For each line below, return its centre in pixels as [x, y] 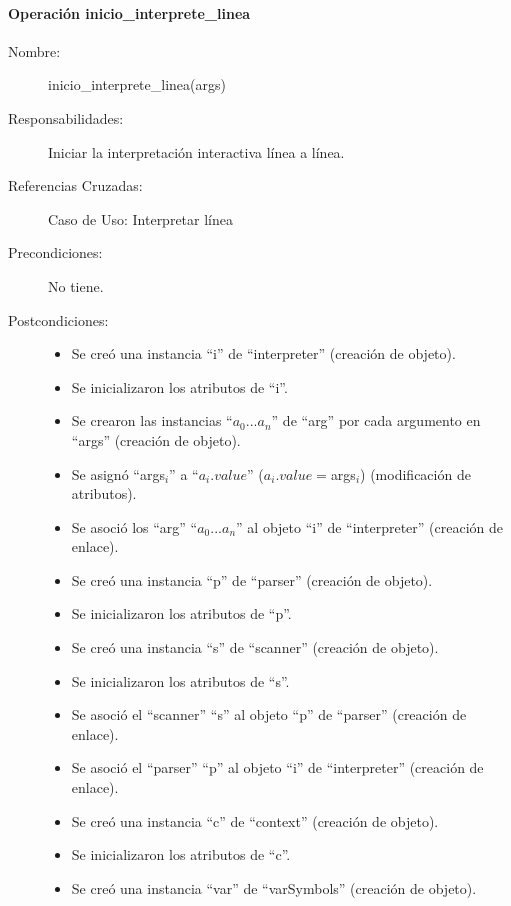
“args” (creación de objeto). [156, 439]
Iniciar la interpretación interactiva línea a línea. [196, 151]
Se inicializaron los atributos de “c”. [181, 854]
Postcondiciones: [58, 319]
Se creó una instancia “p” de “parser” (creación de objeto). [252, 579]
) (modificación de [415, 473]
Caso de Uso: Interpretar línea [140, 218]
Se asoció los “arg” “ [134, 526]
